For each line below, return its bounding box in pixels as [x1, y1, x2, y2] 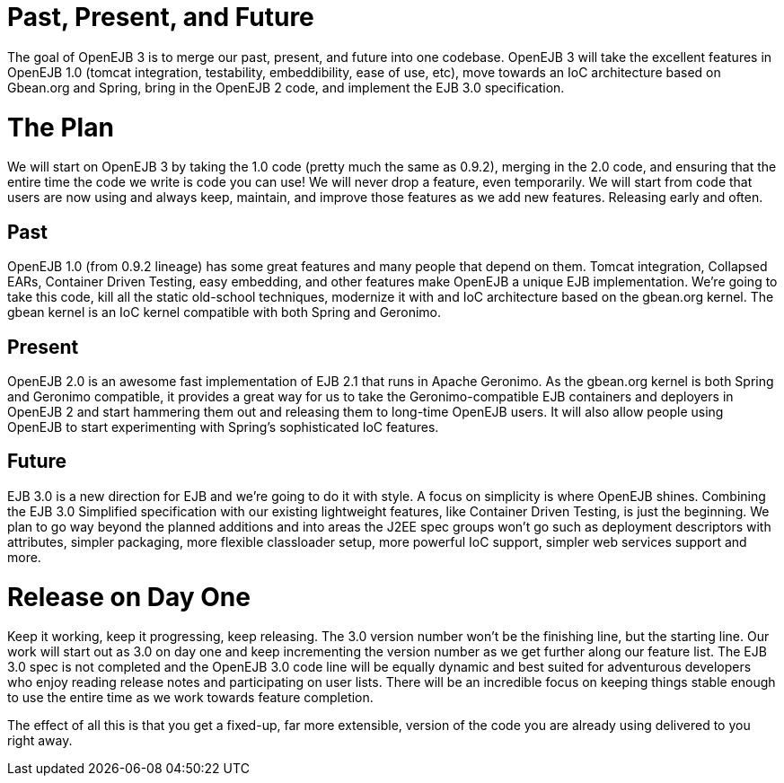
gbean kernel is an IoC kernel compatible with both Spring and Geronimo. [7, 304, 442, 321]
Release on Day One [7, 581, 251, 612]
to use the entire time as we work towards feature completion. [7, 690, 374, 706]
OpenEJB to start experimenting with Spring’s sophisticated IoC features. [7, 418, 439, 435]
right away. [7, 733, 73, 749]
